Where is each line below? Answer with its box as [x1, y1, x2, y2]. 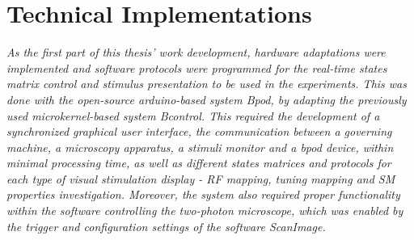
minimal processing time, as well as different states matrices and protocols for [6, 154, 391, 171]
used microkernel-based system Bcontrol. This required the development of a [6, 107, 380, 124]
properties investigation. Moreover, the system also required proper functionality [6, 186, 400, 203]
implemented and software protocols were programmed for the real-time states [6, 59, 387, 76]
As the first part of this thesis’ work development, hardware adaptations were [6, 44, 386, 61]
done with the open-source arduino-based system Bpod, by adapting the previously [6, 91, 407, 107]
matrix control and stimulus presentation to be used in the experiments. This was [6, 75, 407, 92]
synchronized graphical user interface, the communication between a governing [6, 123, 392, 140]
